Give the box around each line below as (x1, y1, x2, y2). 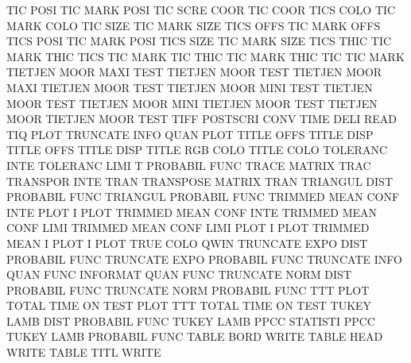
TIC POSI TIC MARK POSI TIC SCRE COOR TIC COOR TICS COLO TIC (6, 2, 396, 17)
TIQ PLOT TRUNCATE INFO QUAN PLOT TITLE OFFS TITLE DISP (6, 126, 374, 142)
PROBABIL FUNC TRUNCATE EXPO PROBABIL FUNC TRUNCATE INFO (6, 250, 402, 267)
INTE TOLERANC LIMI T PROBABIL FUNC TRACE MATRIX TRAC (6, 156, 371, 173)
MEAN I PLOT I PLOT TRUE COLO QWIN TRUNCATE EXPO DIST (6, 234, 368, 251)
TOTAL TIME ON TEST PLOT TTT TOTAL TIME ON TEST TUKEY (6, 297, 372, 314)
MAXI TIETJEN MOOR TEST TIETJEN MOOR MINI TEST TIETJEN (6, 79, 373, 95)
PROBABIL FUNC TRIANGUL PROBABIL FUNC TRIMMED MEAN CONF (6, 188, 400, 205)
